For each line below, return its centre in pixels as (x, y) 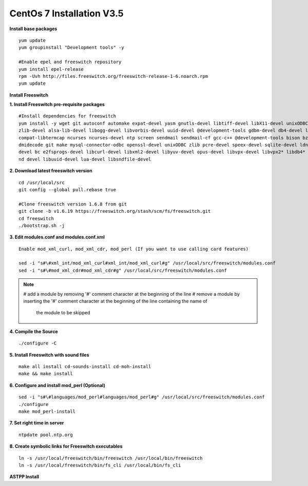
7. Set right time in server (37, 423)
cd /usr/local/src (42, 183)
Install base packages (33, 29)
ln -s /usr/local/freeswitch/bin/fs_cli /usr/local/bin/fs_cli (100, 465)
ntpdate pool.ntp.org (46, 435)
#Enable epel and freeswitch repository (70, 62)
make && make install (46, 374)
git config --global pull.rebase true (68, 189)
